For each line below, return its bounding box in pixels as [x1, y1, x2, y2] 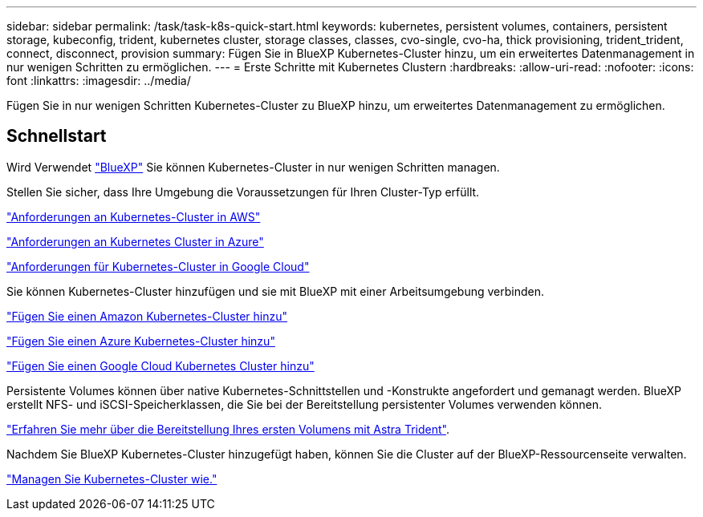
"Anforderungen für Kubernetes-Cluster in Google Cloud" [6, 259, 310, 273]
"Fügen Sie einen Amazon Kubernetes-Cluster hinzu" [6, 309, 288, 323]
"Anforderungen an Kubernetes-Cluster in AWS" [6, 209, 261, 224]
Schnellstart [6, 126, 107, 147]
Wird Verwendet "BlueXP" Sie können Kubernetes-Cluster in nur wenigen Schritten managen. [6, 160, 500, 174]
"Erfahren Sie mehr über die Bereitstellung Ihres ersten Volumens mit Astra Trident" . [6, 422, 449, 436]
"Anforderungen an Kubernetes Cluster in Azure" [6, 234, 264, 248]
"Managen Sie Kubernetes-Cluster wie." [6, 471, 217, 486]
